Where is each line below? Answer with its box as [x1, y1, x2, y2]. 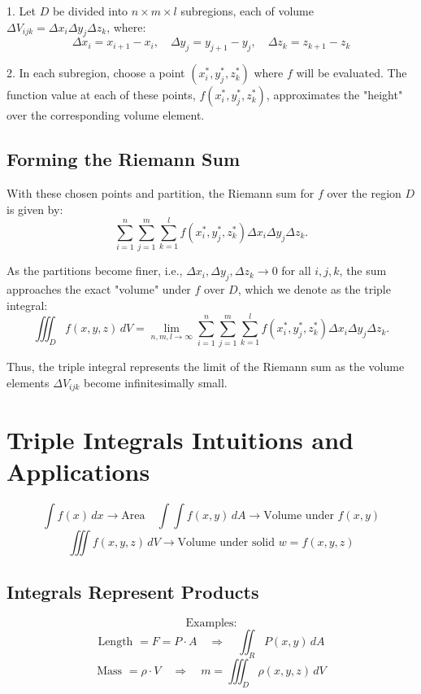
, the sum [339, 262, 387, 279]
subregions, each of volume [180, 2, 314, 19]
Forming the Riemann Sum [7, 146, 241, 172]
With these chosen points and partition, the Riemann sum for [7, 184, 315, 201]
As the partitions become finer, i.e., [7, 262, 183, 279]
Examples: [185, 617, 237, 629]
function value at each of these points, [7, 86, 196, 103]
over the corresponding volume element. [7, 107, 205, 124]
